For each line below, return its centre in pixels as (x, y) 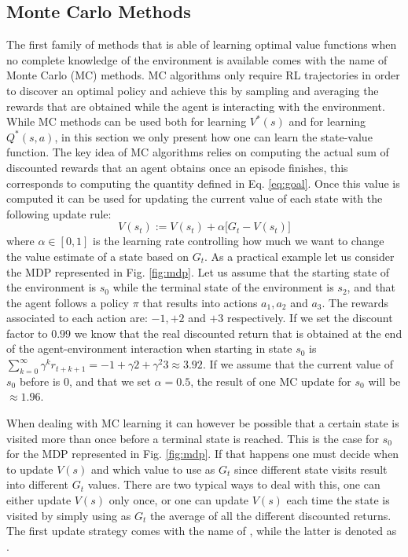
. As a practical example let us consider (299, 256)
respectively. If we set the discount (310, 318)
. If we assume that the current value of (298, 364)
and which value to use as (153, 469)
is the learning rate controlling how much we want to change (239, 241)
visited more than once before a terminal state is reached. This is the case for (193, 438)
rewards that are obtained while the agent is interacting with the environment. (196, 106)
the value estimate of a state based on (97, 256)
